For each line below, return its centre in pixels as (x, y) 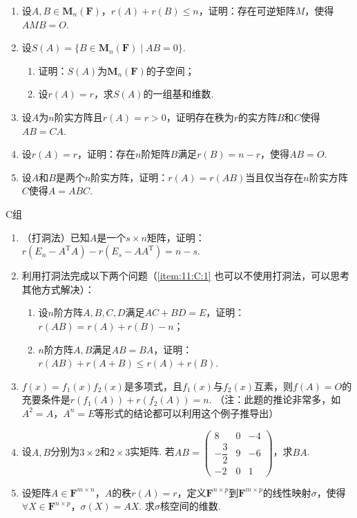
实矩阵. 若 (152, 451)
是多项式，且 (153, 386)
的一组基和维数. (178, 94)
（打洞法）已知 (56, 237)
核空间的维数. (190, 506)
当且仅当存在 (274, 177)
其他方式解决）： (58, 289)
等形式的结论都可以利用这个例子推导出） (187, 413)
